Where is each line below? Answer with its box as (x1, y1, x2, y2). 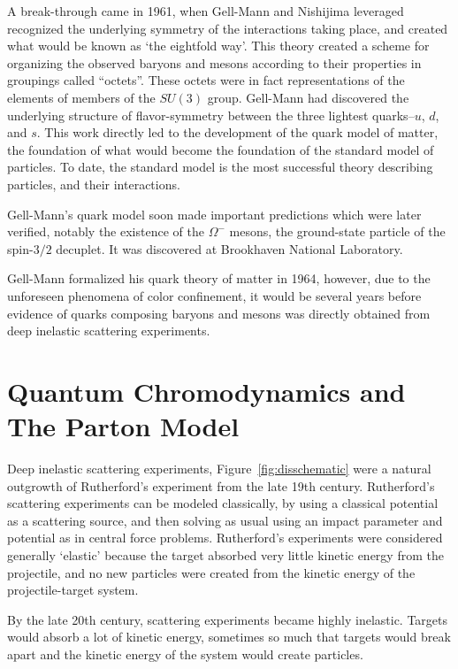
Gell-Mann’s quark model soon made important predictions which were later (7, 204, 422, 223)
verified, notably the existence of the (7, 222, 204, 241)
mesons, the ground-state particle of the (229, 222, 446, 241)
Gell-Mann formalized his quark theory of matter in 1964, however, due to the (7, 269, 431, 288)
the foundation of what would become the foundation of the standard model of (7, 140, 434, 158)
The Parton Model (7, 408, 240, 444)
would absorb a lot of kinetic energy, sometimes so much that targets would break (7, 627, 451, 646)
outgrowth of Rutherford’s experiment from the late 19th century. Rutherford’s (7, 476, 435, 495)
